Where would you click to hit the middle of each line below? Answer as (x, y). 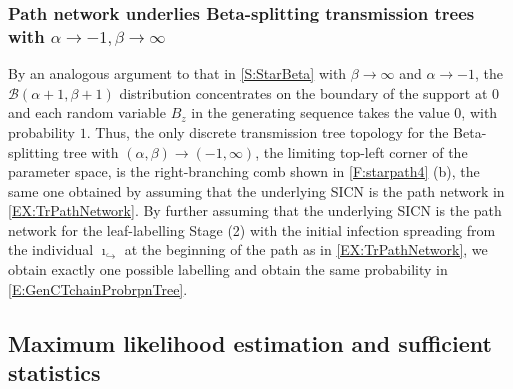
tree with (91, 151)
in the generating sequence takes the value (320, 112)
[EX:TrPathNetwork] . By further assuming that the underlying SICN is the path (255, 210)
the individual (51, 249)
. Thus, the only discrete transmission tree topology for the (267, 131)
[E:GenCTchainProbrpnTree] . (98, 288)
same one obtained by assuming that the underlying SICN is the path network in (256, 190)
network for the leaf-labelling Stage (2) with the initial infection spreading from (252, 229)
